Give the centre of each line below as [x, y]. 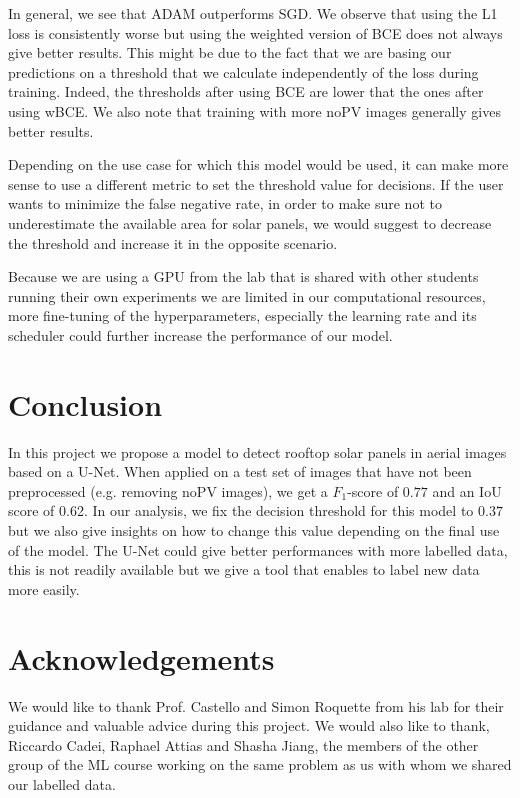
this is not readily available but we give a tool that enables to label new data [244, 569]
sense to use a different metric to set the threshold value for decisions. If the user [256, 183]
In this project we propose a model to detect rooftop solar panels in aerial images [257, 451]
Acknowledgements [141, 657]
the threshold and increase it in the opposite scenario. [173, 242]
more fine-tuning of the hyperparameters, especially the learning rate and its [242, 315]
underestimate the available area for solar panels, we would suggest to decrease [250, 222]
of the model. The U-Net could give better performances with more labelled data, [258, 549]
